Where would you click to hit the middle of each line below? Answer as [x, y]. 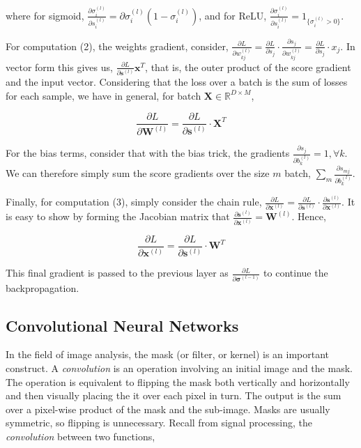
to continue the [296, 273]
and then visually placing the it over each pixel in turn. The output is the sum [174, 395]
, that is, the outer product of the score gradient [248, 67]
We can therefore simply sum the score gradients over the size [138, 173]
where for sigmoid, [45, 15]
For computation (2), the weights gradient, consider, [117, 46]
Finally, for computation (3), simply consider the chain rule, [134, 202]
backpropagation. [43, 287]
